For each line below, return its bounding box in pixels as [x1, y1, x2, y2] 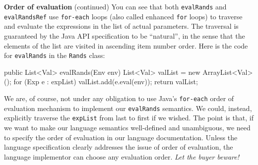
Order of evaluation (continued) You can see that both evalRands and [4, 1, 227, 11]
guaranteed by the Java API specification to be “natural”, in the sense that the [4, 30, 245, 41]
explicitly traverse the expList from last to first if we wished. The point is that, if [4, 112, 254, 123]
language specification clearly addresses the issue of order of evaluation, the [4, 142, 233, 152]
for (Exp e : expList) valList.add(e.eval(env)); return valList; [13, 76, 198, 87]
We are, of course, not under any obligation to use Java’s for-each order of [4, 93, 234, 103]
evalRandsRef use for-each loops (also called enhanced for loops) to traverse [4, 11, 243, 21]
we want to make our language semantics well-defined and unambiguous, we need [4, 122, 251, 132]
